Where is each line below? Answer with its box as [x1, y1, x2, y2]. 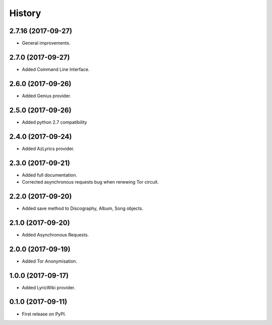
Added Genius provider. [22, 93, 72, 99]
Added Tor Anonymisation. [22, 258, 78, 264]
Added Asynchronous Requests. [22, 231, 89, 237]
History [9, 8, 41, 19]
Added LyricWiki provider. [22, 284, 76, 290]
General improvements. [22, 40, 71, 46]
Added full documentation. [22, 172, 78, 178]
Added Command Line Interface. [22, 66, 90, 72]
